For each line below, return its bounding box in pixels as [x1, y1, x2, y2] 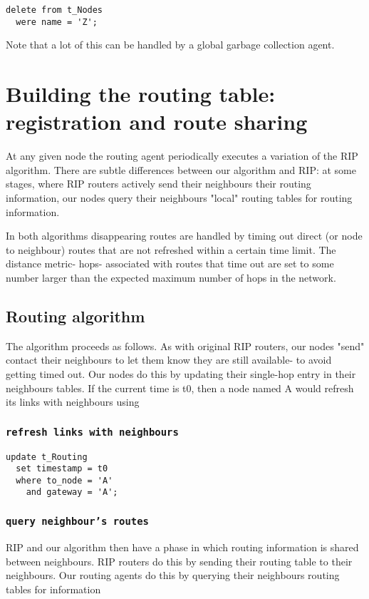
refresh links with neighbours [6, 426, 179, 438]
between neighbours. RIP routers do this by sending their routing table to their [6, 553, 353, 568]
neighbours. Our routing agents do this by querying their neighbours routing [6, 568, 340, 583]
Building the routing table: [6, 79, 276, 108]
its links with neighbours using [6, 394, 140, 409]
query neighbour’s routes [6, 516, 149, 528]
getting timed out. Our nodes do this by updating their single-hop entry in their [6, 366, 356, 381]
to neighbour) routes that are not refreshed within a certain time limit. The [6, 242, 336, 257]
